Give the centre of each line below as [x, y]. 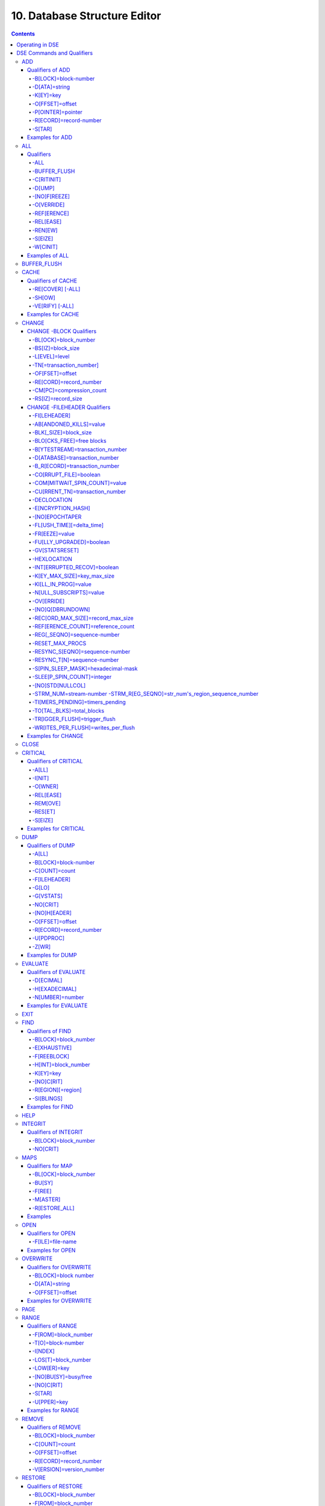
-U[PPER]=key [50, 1402]
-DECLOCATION [52, 500]
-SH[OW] [44, 298]
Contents [23, 34]
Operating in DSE [38, 45]
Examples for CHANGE [55, 736]
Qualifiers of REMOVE [54, 1427]
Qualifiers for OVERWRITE [59, 1267]
